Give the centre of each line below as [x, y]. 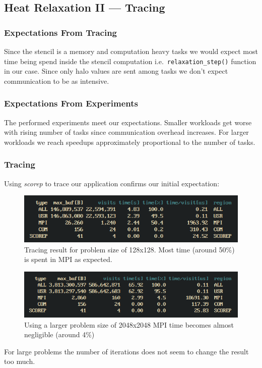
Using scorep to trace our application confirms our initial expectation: [112, 183]
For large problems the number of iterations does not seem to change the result [126, 351]
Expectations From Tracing [61, 32]
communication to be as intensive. [57, 81]
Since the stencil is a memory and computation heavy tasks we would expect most [131, 51]
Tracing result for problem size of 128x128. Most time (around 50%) [129, 249]
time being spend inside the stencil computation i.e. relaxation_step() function [130, 61]
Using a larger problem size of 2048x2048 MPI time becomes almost [129, 324]
